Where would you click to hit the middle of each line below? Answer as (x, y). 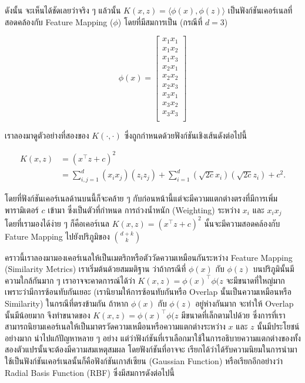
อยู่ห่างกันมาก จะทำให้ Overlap (244, 303)
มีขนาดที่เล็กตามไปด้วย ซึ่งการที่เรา (233, 315)
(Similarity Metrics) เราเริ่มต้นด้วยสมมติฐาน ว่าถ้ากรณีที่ (95, 269)
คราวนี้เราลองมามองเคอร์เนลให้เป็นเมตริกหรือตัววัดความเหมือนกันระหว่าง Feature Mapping (149, 257)
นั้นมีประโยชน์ (278, 326)
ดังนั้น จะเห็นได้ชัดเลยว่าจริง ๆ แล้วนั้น (63, 10)
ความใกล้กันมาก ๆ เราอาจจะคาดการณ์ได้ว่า (70, 280)
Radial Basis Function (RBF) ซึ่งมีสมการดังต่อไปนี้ (90, 372)
